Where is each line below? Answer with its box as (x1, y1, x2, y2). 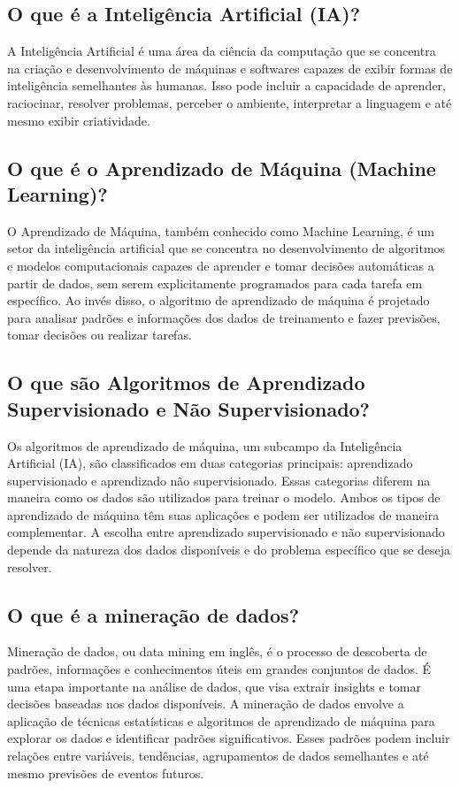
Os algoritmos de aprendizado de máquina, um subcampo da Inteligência (7, 436, 402, 455)
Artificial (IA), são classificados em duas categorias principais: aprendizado (7, 454, 413, 472)
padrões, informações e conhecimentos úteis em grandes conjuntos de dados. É (7, 660, 432, 678)
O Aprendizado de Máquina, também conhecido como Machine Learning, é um (7, 221, 434, 240)
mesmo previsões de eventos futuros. (7, 763, 204, 782)
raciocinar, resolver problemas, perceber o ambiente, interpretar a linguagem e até (7, 93, 452, 111)
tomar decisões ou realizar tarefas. (7, 325, 192, 344)
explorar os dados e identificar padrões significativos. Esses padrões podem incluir (7, 729, 450, 747)
